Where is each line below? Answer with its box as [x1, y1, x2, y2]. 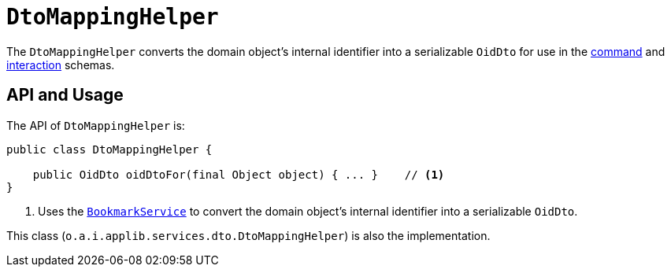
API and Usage [6, 85, 124, 105]
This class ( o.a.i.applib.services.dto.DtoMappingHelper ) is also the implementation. [6, 228, 491, 242]
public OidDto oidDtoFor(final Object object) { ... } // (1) [32, 168, 445, 181]
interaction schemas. [6, 57, 115, 72]
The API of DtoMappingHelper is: [6, 118, 185, 132]
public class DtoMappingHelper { [6, 142, 213, 156]
